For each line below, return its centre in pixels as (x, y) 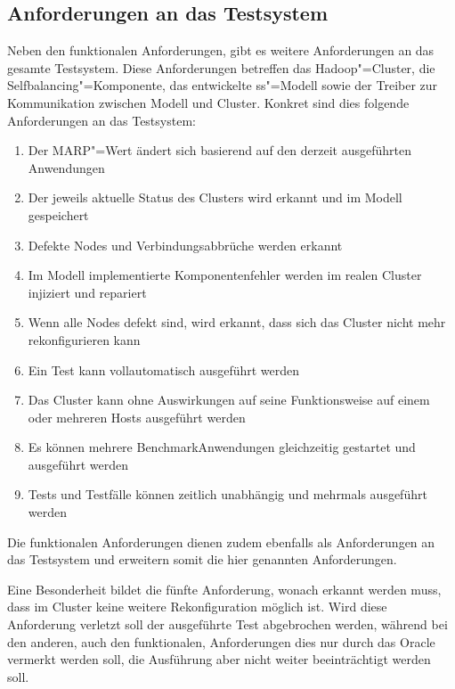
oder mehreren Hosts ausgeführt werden (137, 417)
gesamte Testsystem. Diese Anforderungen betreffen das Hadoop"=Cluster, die (221, 67)
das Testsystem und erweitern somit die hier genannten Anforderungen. (202, 559)
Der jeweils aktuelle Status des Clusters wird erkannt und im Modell (215, 197)
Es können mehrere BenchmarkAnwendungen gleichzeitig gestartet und (222, 447)
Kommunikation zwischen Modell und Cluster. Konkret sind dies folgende (208, 102)
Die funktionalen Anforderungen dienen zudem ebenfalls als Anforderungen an (221, 541)
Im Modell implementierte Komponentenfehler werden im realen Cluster (225, 275)
